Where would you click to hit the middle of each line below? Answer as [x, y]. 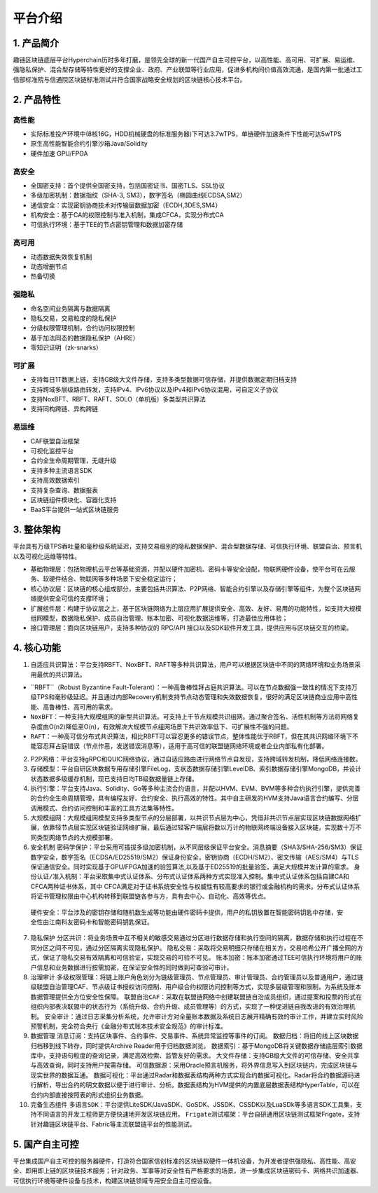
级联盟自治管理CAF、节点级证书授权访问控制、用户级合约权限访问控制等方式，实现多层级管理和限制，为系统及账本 [196, 987]
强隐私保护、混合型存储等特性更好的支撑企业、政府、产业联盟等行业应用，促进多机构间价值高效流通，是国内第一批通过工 [188, 69]
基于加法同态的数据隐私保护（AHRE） [85, 338]
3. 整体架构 [37, 530]
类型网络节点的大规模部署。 [76, 837]
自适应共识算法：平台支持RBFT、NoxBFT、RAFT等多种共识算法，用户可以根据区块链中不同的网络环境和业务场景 [192, 665]
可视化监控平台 [52, 450]
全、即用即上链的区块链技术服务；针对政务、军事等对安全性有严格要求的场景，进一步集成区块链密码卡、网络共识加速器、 [188, 1171]
